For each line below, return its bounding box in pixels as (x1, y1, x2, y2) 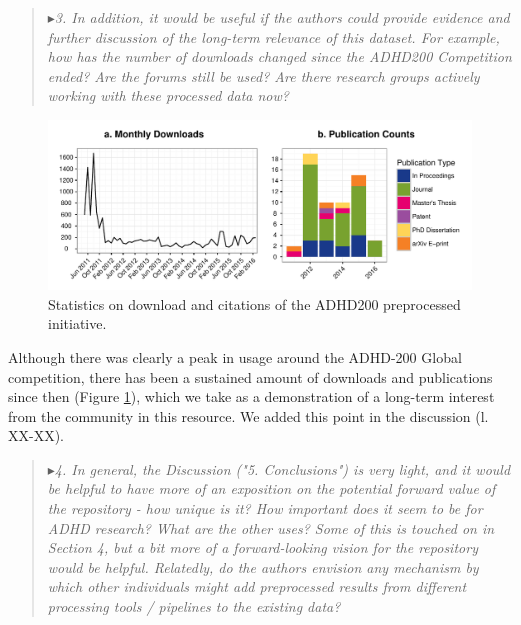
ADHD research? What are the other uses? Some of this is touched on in (47, 517, 495, 538)
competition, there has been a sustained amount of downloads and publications (8, 366, 493, 387)
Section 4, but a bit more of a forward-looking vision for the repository (47, 537, 478, 558)
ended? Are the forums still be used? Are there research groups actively (47, 65, 480, 86)
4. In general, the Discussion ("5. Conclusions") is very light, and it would (54, 458, 511, 479)
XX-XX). (8, 425, 64, 446)
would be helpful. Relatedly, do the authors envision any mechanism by (47, 556, 479, 577)
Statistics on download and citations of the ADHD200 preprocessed (48, 293, 461, 314)
